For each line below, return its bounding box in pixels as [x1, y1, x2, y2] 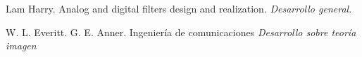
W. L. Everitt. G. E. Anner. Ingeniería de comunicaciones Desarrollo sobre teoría [6, 24, 356, 39]
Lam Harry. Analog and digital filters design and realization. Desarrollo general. [6, 1, 352, 15]
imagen [6, 38, 37, 53]
